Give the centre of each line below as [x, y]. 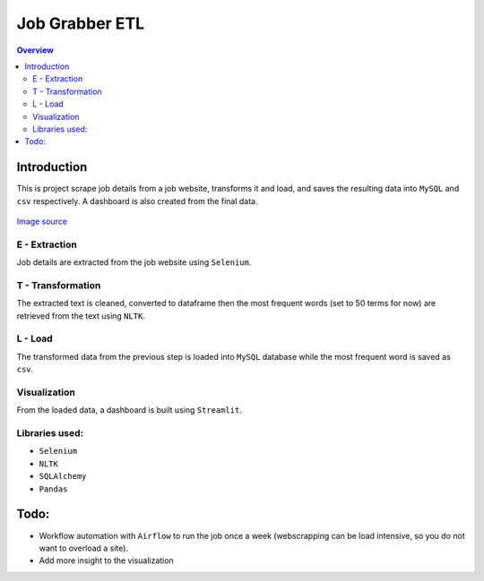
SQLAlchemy [63, 476]
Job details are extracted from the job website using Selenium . [134, 262]
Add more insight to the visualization [106, 560]
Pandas [53, 489]
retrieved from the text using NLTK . [81, 316]
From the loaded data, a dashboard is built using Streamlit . [129, 410]
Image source [42, 221]
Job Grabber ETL [81, 23]
